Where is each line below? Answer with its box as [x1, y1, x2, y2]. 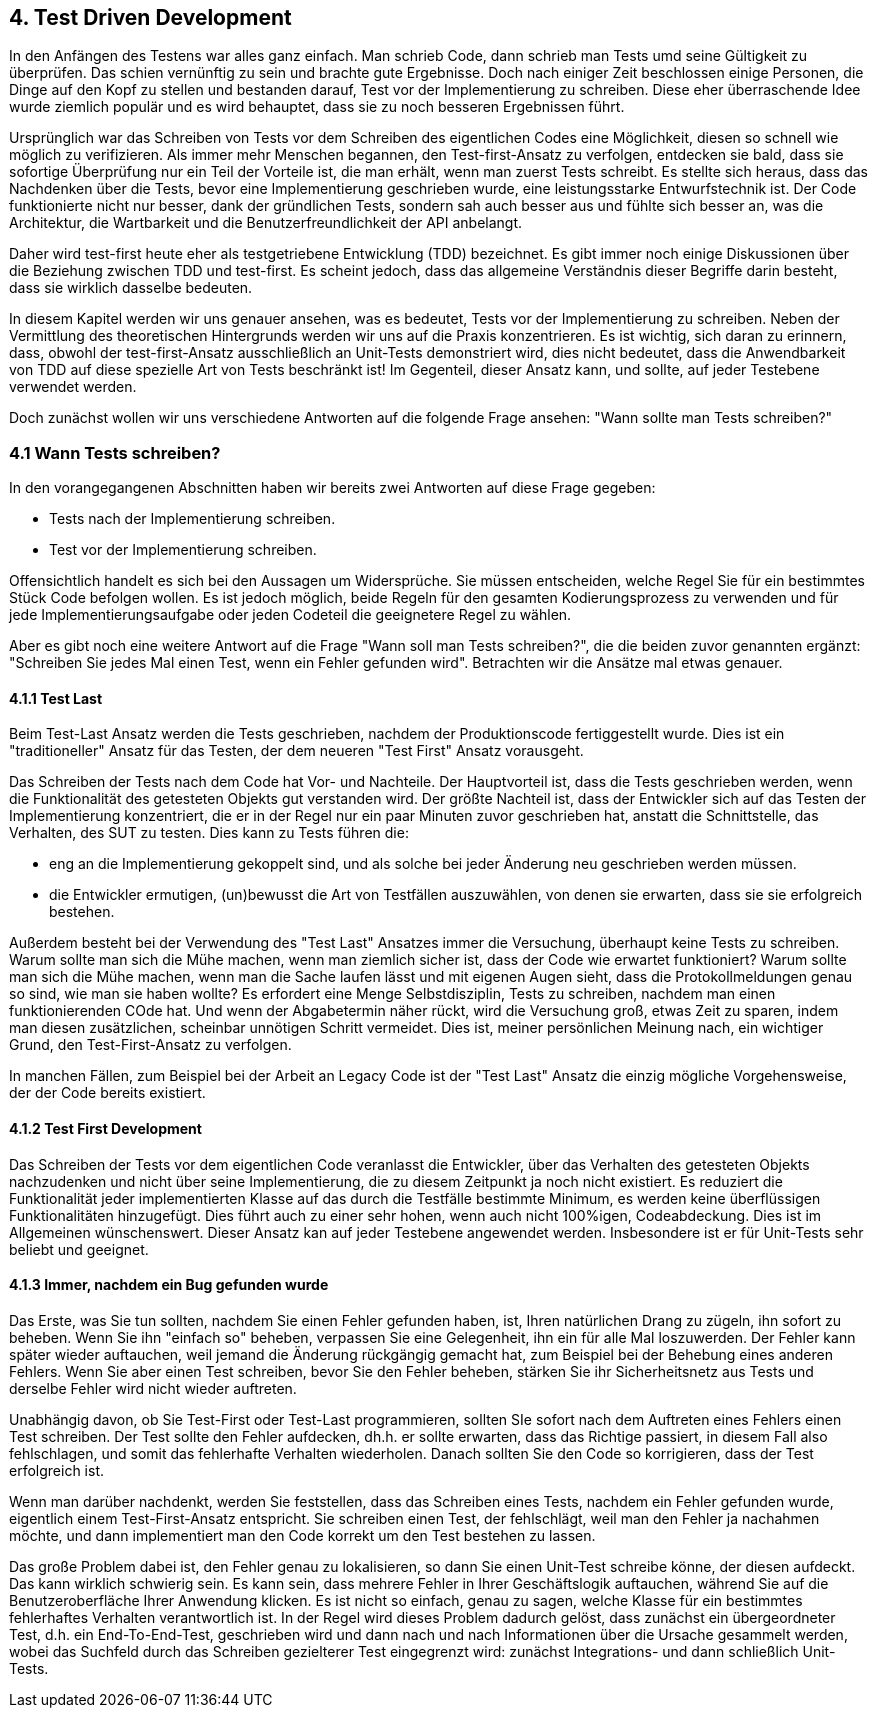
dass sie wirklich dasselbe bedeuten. [9, 279, 253, 297]
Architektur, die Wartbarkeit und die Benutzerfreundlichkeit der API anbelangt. [9, 214, 523, 232]
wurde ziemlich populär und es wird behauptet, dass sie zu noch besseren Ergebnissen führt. [9, 98, 625, 116]
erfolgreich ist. [9, 1461, 104, 1479]
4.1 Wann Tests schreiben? [9, 442, 221, 463]
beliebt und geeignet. [9, 1240, 149, 1258]
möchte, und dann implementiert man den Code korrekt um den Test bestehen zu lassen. [9, 1526, 596, 1544]
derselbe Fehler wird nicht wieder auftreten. [9, 1379, 297, 1397]
